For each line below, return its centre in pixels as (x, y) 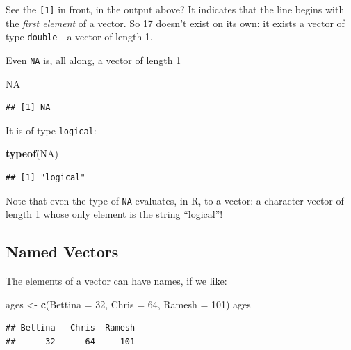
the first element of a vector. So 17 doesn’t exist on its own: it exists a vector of (175, 23)
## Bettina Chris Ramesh (71, 328)
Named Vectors (62, 252)
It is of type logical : (51, 130)
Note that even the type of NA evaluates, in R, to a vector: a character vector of (175, 200)
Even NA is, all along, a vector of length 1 (93, 59)
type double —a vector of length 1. (79, 37)
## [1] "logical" (46, 177)
